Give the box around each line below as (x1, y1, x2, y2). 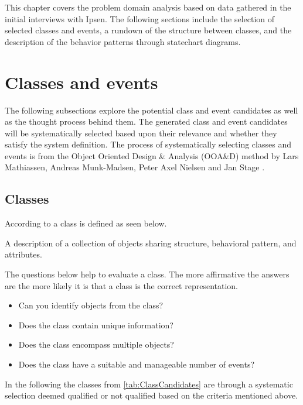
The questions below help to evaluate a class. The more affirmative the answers (5, 268, 290, 280)
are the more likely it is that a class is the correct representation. (5, 279, 239, 291)
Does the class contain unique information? (18, 318, 173, 331)
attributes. (5, 248, 42, 260)
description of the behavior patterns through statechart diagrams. (5, 35, 241, 47)
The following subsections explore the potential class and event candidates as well (5, 104, 298, 116)
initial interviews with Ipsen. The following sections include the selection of (5, 12, 275, 25)
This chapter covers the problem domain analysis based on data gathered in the (5, 1, 291, 13)
